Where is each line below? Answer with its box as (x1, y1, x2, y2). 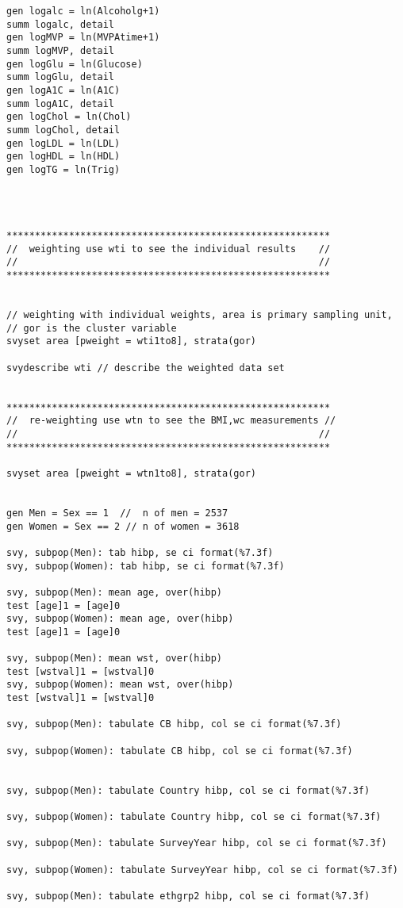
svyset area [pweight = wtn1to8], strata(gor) (6, 467, 256, 479)
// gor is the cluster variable (6, 322, 177, 334)
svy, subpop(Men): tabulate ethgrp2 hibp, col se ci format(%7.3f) (6, 890, 370, 902)
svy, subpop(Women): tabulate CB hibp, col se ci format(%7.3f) (6, 745, 353, 757)
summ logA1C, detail (6, 98, 115, 109)
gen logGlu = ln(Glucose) (6, 58, 143, 70)
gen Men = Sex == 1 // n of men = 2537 (6, 507, 228, 519)
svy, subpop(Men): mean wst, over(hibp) (6, 653, 223, 665)
